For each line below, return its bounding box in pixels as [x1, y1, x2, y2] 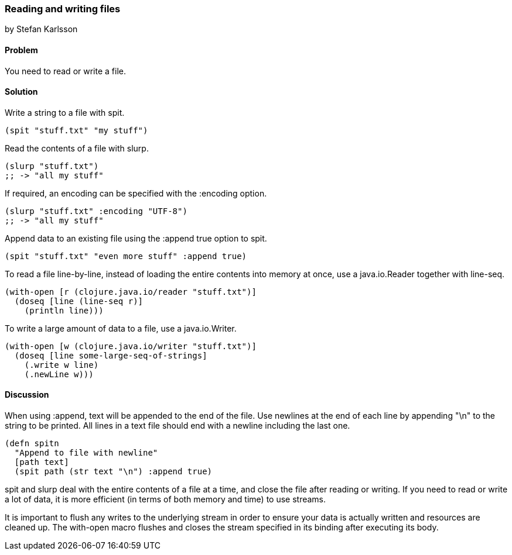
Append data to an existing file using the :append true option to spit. [5, 233, 267, 243]
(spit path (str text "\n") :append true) [14, 467, 213, 477]
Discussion [5, 389, 49, 400]
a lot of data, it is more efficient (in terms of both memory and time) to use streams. [5, 494, 326, 505]
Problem [5, 44, 38, 55]
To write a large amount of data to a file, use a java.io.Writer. [5, 323, 237, 333]
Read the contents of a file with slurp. [5, 143, 149, 153]
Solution [5, 87, 38, 97]
